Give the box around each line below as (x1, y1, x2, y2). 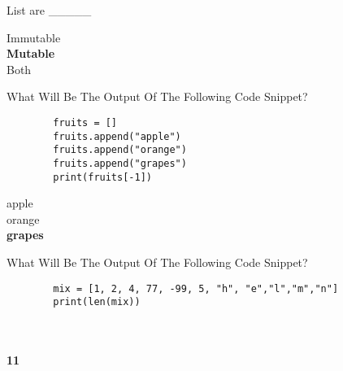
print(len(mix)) (53, 296, 141, 308)
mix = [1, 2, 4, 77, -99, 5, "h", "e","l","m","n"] (53, 282, 339, 295)
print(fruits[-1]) (53, 171, 152, 183)
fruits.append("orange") (53, 144, 187, 156)
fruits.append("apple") (53, 130, 181, 142)
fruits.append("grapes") (53, 157, 187, 169)
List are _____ (7, 2, 92, 18)
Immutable (7, 28, 61, 46)
